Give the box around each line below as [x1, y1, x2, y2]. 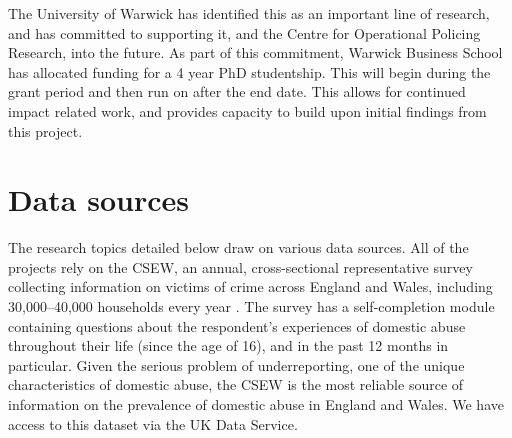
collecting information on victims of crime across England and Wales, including [8, 276, 493, 297]
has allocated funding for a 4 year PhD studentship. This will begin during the [8, 61, 491, 82]
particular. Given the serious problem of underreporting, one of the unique [8, 354, 465, 375]
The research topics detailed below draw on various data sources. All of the [8, 237, 469, 258]
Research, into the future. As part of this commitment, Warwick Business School [8, 42, 503, 63]
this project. [8, 120, 83, 141]
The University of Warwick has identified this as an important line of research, [8, 3, 490, 23]
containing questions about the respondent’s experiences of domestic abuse [8, 315, 466, 336]
